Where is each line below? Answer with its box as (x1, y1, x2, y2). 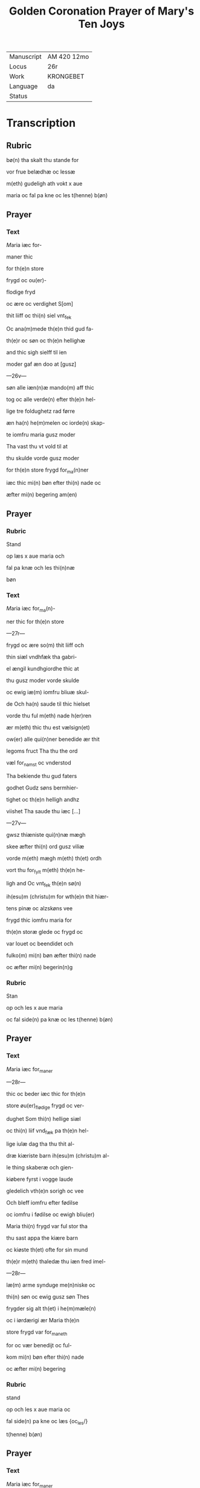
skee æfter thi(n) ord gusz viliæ (6, 843, 85, 850)
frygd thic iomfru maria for (6, 916, 73, 924)
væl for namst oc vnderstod (6, 759, 71, 768)
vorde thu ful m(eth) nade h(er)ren (6, 712, 92, 720)
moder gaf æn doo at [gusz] (6, 360, 77, 368)
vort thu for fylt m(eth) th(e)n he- (6, 867, 86, 875)
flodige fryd (6, 288, 36, 296)
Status (9, 92, 28, 101)
